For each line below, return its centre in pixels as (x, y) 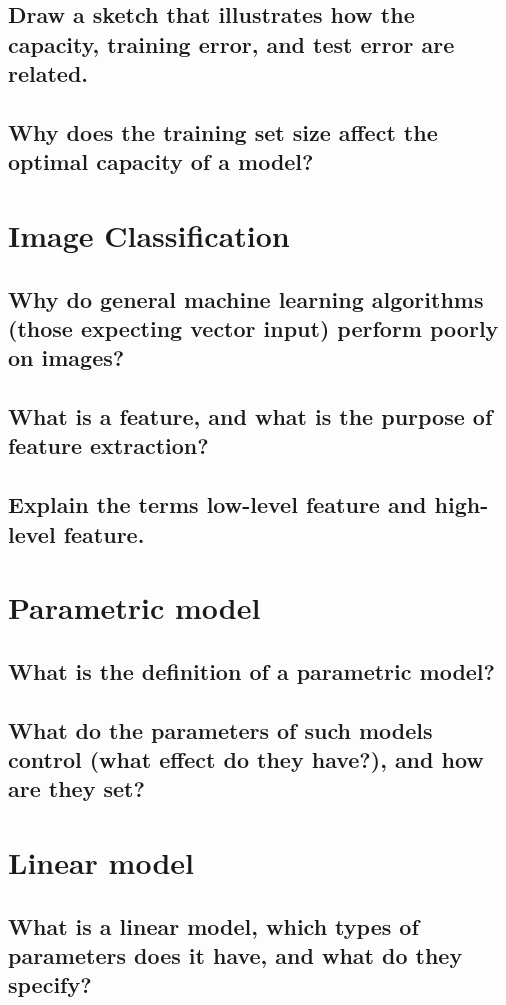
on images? (66, 357)
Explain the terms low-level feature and (217, 504)
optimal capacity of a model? (161, 161)
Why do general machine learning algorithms (246, 298)
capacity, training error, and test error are (231, 43)
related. (48, 73)
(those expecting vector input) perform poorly (253, 327)
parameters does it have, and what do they (235, 954)
